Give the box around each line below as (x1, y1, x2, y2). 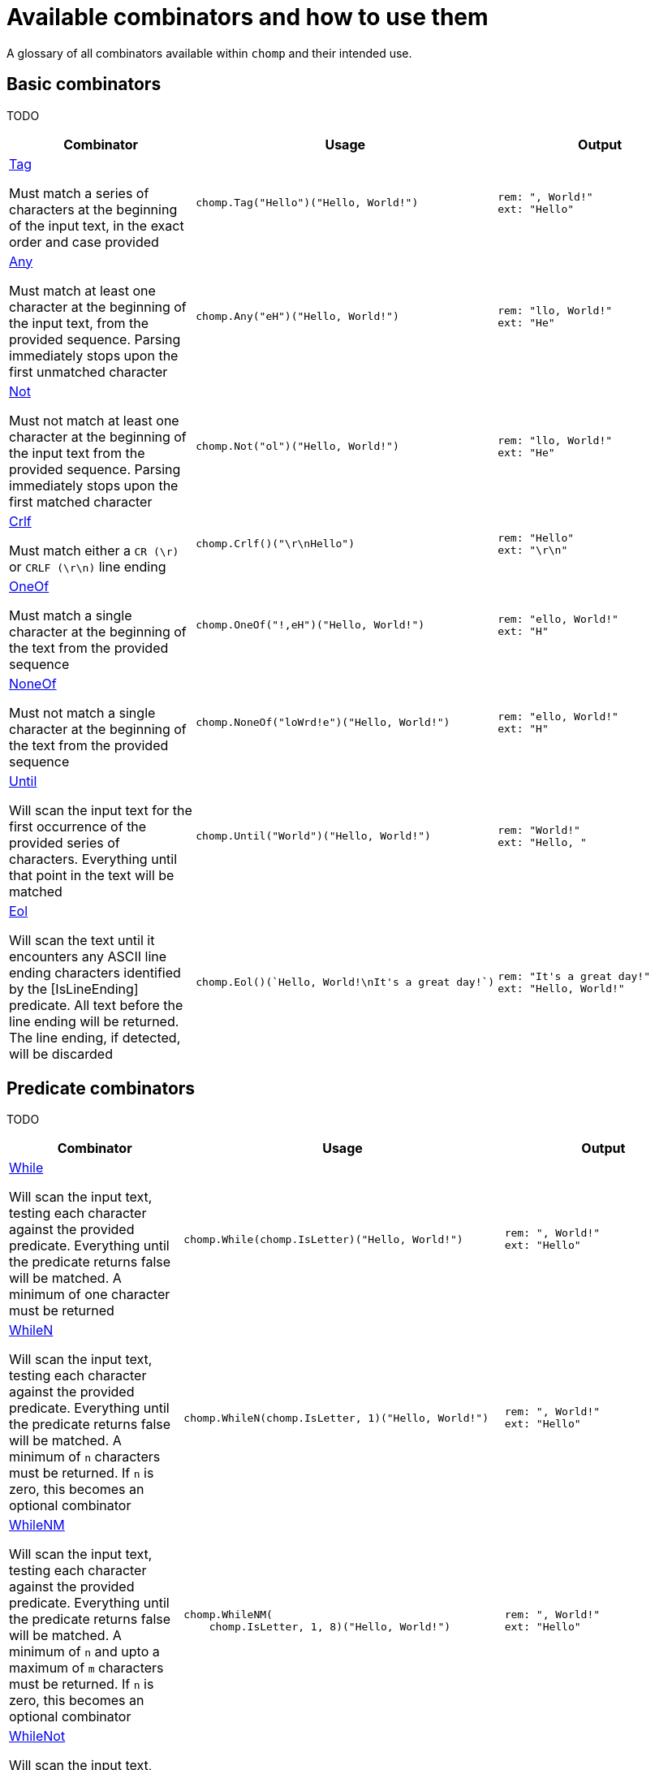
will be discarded (9, 1045, 113, 1062)
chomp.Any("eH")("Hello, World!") (196, 310, 399, 323)
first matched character (9, 493, 153, 510)
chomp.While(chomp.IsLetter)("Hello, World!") (183, 1233, 463, 1245)
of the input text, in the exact (9, 217, 184, 234)
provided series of (9, 834, 120, 851)
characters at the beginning (9, 201, 178, 218)
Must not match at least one (9, 412, 179, 429)
